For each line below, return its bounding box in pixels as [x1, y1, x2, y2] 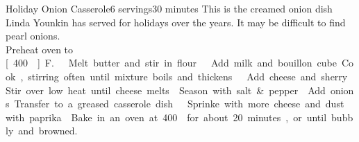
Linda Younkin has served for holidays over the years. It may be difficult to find [6, 15, 346, 29]
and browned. [18, 123, 78, 138]
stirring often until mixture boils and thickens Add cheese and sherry [28, 69, 348, 83]
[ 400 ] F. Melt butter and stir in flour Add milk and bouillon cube [6, 55, 337, 70]
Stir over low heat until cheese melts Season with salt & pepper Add [6, 82, 326, 97]
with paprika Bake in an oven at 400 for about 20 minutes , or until [6, 109, 327, 124]
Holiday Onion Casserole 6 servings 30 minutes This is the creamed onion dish [6, 1, 333, 15]
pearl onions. [6, 28, 60, 43]
